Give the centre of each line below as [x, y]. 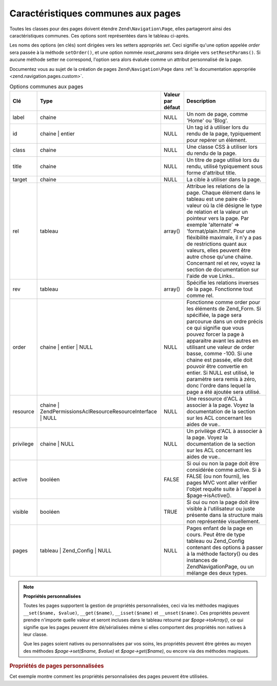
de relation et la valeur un [217, 212]
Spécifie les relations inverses [223, 283]
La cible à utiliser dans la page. [224, 179]
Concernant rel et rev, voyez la [223, 263]
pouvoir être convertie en [217, 366]
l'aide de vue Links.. [211, 276]
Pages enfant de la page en [220, 528]
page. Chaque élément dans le [224, 192]
